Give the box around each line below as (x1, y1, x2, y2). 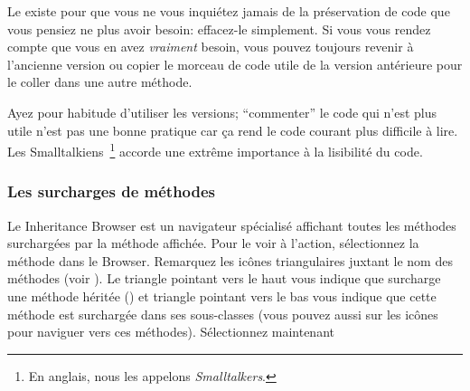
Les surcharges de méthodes (7, 180, 216, 203)
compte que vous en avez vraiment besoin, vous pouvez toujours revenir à (7, 37, 414, 56)
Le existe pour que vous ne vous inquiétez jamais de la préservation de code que (7, 2, 450, 20)
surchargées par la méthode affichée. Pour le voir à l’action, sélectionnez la (7, 234, 419, 253)
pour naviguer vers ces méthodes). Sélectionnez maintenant (7, 322, 334, 341)
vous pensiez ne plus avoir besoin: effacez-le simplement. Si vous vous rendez (7, 19, 431, 38)
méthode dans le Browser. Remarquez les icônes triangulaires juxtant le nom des (7, 251, 453, 270)
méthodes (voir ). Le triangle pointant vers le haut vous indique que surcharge (7, 269, 441, 288)
